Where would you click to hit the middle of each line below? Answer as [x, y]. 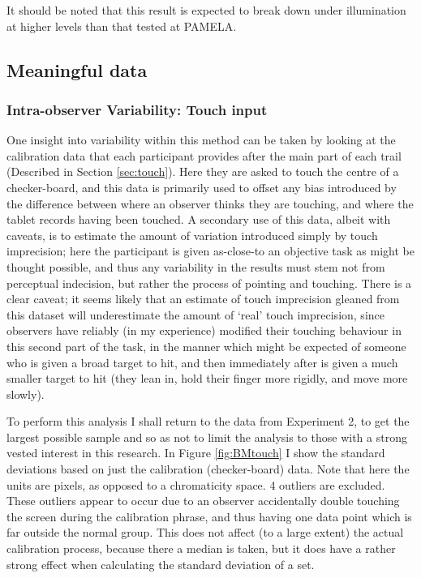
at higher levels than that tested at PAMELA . [122, 26]
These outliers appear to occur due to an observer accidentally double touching [203, 501]
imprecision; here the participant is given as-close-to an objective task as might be [210, 251]
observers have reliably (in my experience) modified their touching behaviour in [204, 330]
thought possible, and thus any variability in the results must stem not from [196, 266]
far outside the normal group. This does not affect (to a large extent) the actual [205, 532]
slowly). [26, 394]
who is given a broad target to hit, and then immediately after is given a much [202, 362]
